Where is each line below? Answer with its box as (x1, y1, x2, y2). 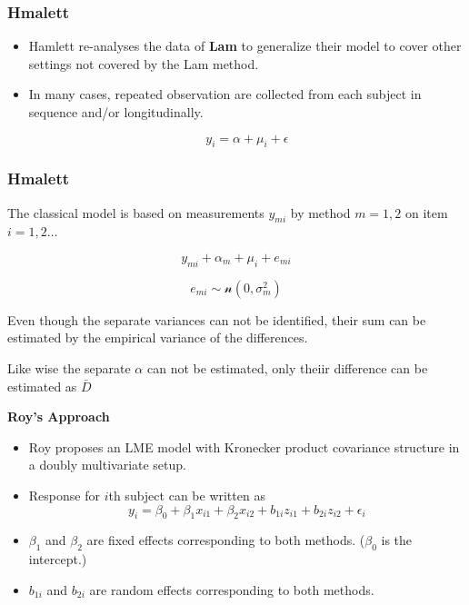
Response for (28, 485, 100, 504)
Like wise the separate (7, 358, 131, 377)
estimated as (7, 376, 77, 395)
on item (405, 203, 448, 222)
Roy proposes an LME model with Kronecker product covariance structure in (28, 437, 460, 456)
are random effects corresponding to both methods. (89, 580, 374, 599)
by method (290, 203, 351, 222)
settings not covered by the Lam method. (28, 54, 259, 73)
